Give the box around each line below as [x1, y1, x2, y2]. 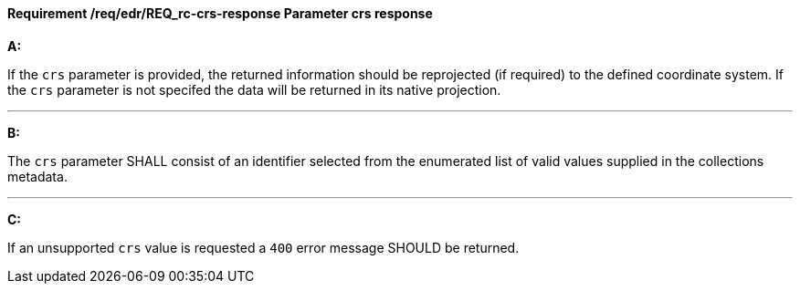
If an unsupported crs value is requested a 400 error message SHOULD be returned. [7, 239, 520, 255]
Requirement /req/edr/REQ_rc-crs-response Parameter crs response [7, 5, 433, 21]
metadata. [7, 168, 68, 184]
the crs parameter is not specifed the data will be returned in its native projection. [7, 81, 501, 98]
